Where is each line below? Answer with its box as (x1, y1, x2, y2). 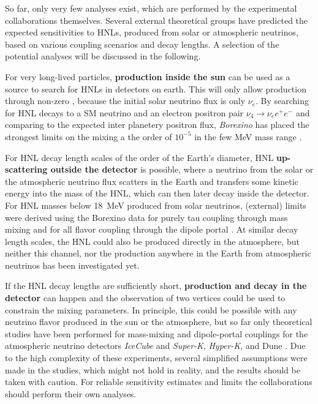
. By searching (255, 94, 309, 107)
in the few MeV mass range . (194, 130, 302, 143)
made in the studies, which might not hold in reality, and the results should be (5, 363, 300, 376)
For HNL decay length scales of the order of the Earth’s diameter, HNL (5, 151, 274, 163)
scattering (5, 163, 48, 176)
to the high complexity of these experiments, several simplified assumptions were (5, 351, 308, 364)
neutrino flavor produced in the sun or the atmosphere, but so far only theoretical (5, 315, 312, 328)
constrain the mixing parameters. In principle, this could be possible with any (5, 303, 297, 316)
